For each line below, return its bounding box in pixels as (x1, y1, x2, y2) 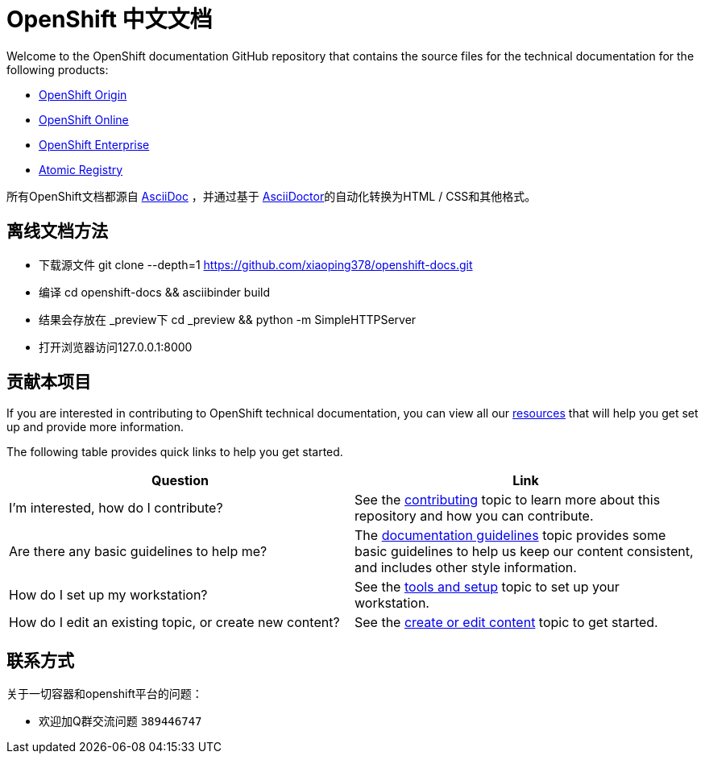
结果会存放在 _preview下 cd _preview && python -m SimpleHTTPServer (39, 312, 417, 326)
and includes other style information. (355, 559, 577, 576)
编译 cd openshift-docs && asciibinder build (39, 284, 271, 299)
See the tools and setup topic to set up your (355, 579, 620, 596)
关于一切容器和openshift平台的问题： (6, 687, 203, 701)
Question (151, 472, 209, 489)
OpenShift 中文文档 (6, 6, 213, 33)
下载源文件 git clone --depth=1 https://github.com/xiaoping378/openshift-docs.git (39, 257, 473, 272)
